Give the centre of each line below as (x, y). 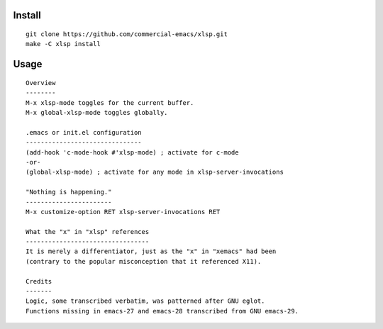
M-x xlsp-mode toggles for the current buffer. (110, 102)
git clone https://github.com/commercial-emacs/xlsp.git (127, 34)
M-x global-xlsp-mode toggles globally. (97, 112)
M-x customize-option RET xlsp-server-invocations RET (123, 212)
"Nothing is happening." (69, 192)
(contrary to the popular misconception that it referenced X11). (144, 261)
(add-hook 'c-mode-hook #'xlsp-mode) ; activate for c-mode (132, 152)
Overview (41, 83)
